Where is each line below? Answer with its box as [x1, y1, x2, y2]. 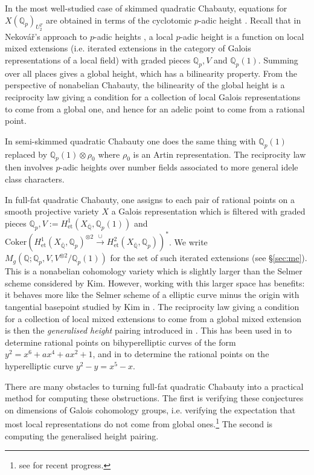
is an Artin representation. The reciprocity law [133, 147, 306, 160]
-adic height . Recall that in [198, 13, 301, 26]
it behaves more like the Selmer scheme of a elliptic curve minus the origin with [5, 288, 300, 301]
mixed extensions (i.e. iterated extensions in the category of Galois [5, 42, 251, 54]
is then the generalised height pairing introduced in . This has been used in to [5, 324, 292, 337]
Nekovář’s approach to [5, 30, 88, 42]
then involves [5, 161, 53, 173]
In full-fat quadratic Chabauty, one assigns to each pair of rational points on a [5, 193, 295, 205]
